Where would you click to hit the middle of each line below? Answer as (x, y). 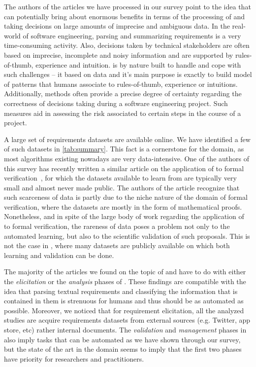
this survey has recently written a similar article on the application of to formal (124, 168)
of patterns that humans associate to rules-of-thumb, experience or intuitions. (121, 84)
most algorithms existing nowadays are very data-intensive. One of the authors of (127, 158)
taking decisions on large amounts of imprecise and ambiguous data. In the (117, 26)
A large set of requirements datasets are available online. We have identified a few (127, 139)
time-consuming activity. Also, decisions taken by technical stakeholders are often (127, 45)
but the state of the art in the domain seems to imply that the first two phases (123, 349)
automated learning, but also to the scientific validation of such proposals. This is (127, 236)
